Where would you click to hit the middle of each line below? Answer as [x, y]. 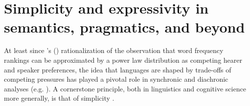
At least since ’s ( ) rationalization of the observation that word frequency [114, 50]
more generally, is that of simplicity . [59, 98]
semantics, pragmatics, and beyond [125, 27]
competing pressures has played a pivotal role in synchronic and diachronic [116, 79]
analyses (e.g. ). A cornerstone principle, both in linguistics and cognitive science [125, 88]
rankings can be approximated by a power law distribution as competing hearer [123, 60]
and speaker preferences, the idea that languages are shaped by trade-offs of [118, 69]
